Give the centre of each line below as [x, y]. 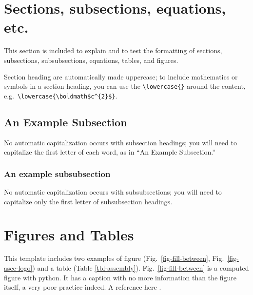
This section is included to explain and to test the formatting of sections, [113, 50]
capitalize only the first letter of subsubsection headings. [88, 201]
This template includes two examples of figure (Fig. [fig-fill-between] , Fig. [114, 258]
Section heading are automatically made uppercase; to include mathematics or [121, 76]
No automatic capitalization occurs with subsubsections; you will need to [113, 192]
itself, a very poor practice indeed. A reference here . [83, 287]
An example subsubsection [57, 173]
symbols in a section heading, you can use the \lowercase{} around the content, [125, 86]
